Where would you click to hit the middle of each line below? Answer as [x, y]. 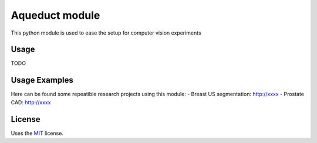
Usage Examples [42, 80]
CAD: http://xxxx [31, 102]
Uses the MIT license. [37, 133]
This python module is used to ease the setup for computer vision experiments [106, 33]
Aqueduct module [55, 15]
